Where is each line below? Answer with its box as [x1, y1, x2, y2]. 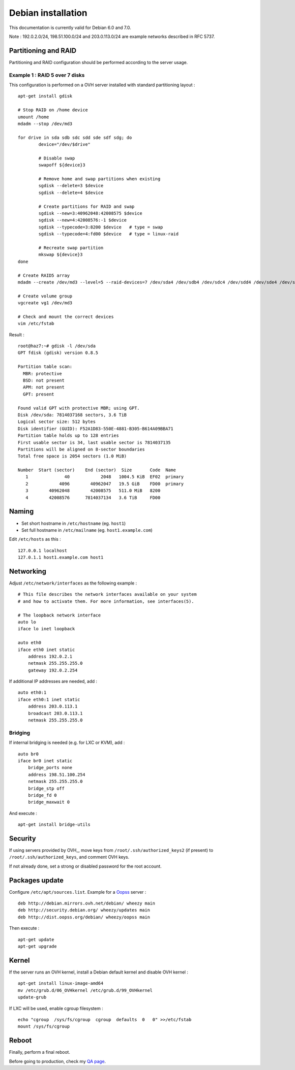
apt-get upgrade [18, 943, 57, 949]
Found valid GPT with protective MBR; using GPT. [18, 405, 140, 411]
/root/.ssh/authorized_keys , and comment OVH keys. [9, 854, 130, 860]
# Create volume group [18, 293, 73, 299]
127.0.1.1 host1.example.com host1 [18, 554, 104, 560]
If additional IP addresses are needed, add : [9, 679, 98, 684]
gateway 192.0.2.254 [28, 667, 78, 673]
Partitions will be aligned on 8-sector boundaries [18, 446, 145, 452]
